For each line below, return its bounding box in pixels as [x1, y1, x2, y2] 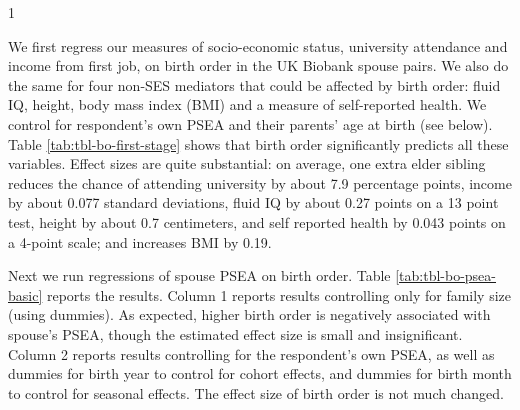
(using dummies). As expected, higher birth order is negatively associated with [8, 304, 491, 325]
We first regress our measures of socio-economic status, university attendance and [8, 35, 508, 56]
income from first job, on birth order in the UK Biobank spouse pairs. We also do [8, 55, 509, 76]
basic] [8, 284, 43, 305]
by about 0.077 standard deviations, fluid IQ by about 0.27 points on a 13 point [8, 192, 499, 213]
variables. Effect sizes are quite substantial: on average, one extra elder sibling [8, 153, 486, 174]
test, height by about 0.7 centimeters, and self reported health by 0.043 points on [8, 211, 506, 232]
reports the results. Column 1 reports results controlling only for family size [46, 284, 512, 305]
